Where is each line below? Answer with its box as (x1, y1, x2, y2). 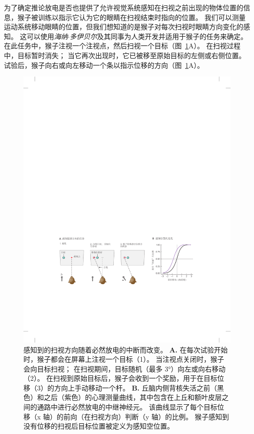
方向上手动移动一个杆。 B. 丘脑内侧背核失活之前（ (54, 382, 217, 393)
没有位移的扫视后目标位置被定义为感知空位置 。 (23, 421, 174, 431)
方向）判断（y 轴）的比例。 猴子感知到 (105, 411, 229, 421)
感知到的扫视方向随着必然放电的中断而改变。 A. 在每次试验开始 (23, 344, 228, 354)
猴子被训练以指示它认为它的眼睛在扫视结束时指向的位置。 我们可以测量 (17, 12, 246, 22)
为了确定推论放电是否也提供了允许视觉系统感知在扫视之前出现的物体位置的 (4, 2, 243, 12)
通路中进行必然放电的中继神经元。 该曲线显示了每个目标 (37, 402, 217, 412)
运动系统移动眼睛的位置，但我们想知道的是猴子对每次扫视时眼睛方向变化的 (4, 21, 243, 32)
